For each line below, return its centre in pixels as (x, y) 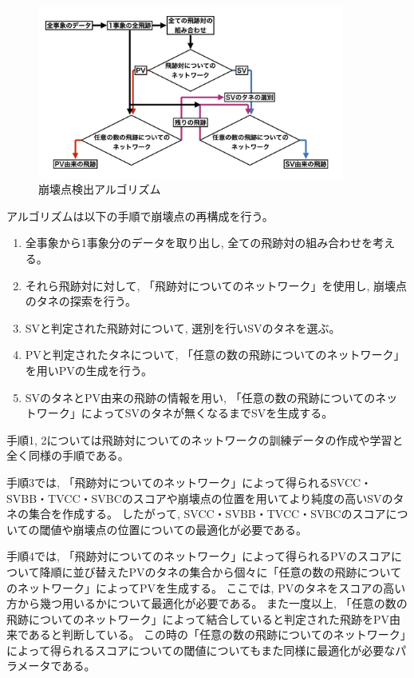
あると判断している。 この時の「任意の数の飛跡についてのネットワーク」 (217, 634)
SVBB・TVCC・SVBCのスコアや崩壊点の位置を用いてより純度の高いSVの (200, 498)
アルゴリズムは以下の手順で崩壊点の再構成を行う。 (140, 215)
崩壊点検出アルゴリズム (100, 189)
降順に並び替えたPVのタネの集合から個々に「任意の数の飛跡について (221, 571)
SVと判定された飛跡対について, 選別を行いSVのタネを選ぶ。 (183, 327)
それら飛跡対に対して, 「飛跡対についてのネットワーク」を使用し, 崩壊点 (216, 285)
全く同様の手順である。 (68, 455)
